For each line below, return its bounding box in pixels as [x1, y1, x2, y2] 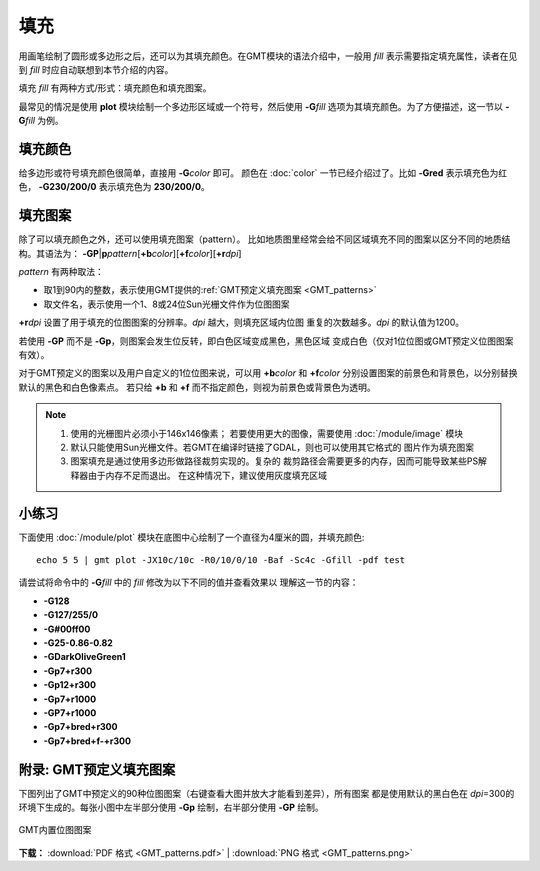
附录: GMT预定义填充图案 [18, 761, 176, 778]
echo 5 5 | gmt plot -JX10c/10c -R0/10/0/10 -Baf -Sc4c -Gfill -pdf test [36, 555, 406, 566]
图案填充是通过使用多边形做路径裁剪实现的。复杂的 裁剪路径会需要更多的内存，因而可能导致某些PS [70, 455, 479, 467]
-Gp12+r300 [43, 679, 97, 691]
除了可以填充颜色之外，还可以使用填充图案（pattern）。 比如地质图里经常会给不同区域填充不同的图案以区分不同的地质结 [18, 233, 511, 245]
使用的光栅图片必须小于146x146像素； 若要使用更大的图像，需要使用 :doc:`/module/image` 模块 [70, 427, 464, 439]
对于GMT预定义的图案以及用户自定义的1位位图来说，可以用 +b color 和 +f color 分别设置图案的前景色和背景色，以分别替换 [18, 367, 518, 379]
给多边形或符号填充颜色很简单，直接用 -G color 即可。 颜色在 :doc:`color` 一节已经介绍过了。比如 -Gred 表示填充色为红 [18, 167, 508, 179]
